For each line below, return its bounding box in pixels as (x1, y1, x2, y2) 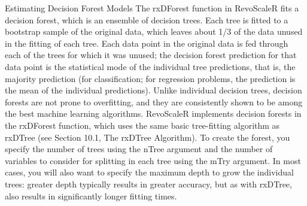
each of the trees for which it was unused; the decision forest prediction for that (5, 49, 297, 61)
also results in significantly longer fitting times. (5, 189, 177, 202)
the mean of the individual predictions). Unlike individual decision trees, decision (5, 84, 302, 96)
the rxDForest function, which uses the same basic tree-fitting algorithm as (5, 119, 280, 131)
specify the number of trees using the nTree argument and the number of (5, 143, 273, 155)
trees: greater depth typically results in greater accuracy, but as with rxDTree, (5, 177, 292, 190)
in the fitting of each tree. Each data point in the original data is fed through (5, 37, 288, 49)
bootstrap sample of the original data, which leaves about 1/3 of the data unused (5, 25, 303, 38)
